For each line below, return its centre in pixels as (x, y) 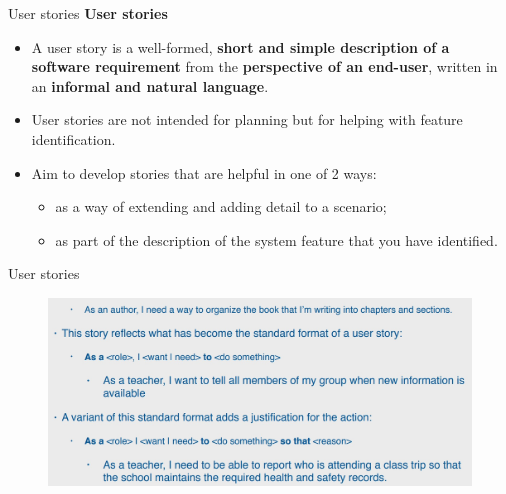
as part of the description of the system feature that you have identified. (276, 239)
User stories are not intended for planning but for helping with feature (247, 119)
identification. (73, 138)
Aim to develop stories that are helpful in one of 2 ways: (204, 172)
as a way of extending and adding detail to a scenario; (221, 206)
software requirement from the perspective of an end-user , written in (264, 66)
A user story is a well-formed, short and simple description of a (240, 46)
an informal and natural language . (150, 85)
